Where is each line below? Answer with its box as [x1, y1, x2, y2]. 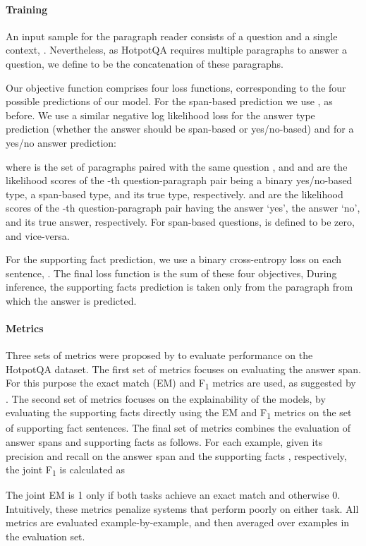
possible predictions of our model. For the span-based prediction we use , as [6, 94, 333, 109]
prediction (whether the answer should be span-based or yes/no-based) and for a [6, 121, 354, 136]
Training [6, 1, 48, 16]
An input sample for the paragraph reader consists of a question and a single [6, 28, 338, 43]
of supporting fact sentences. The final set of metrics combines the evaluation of [6, 420, 350, 435]
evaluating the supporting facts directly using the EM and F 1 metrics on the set [6, 405, 352, 421]
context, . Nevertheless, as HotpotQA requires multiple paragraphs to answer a [6, 42, 348, 57]
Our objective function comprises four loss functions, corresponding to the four [6, 80, 346, 95]
